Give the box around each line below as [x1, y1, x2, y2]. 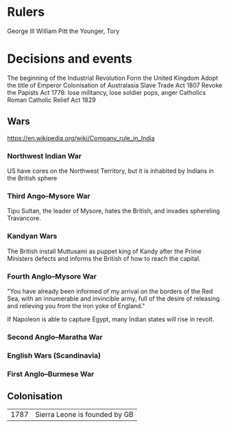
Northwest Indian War [7, 151, 82, 160]
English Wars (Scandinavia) [7, 350, 101, 360]
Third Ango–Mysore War [7, 191, 91, 200]
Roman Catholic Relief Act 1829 [7, 96, 96, 104]
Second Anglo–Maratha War [7, 332, 103, 341]
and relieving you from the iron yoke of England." [7, 301, 145, 310]
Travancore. [7, 214, 41, 222]
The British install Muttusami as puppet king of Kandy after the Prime [7, 247, 202, 255]
